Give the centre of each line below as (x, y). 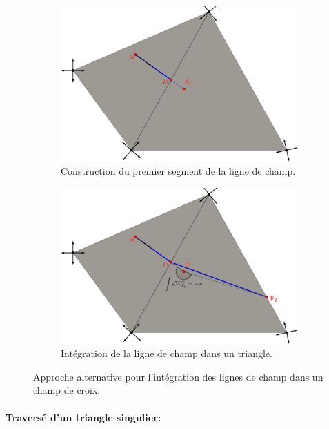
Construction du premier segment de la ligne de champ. (178, 171)
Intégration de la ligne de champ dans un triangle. (167, 353)
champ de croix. (67, 390)
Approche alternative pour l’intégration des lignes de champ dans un (178, 376)
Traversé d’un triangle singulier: (83, 417)
